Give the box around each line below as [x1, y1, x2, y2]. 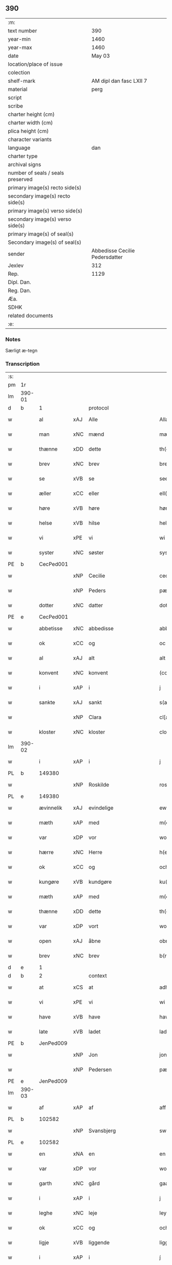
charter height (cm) [8, 111, 55, 118]
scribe [8, 102, 23, 110]
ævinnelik [39, 805, 62, 812]
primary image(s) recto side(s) [8, 184, 82, 191]
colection [8, 69, 31, 76]
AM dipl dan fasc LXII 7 [91, 77, 147, 84]
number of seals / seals [8, 169, 64, 176]
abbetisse [39, 625, 63, 632]
